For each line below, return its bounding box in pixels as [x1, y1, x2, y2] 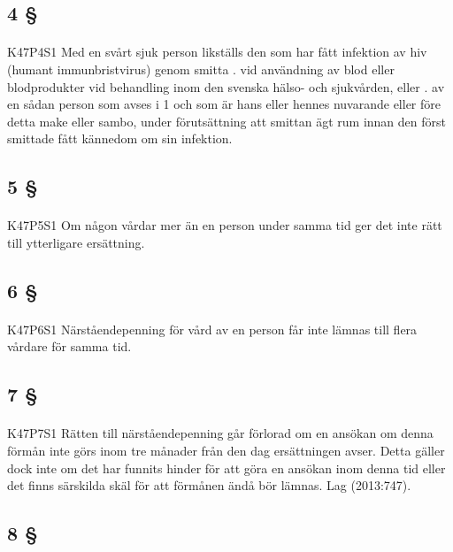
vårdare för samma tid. [7, 337, 132, 356]
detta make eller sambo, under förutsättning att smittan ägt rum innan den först [7, 111, 446, 130]
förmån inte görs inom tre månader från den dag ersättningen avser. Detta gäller [7, 441, 445, 460]
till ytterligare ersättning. [7, 233, 145, 251]
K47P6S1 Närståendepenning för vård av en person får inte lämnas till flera [7, 319, 418, 338]
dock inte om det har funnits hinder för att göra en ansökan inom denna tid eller [7, 458, 446, 477]
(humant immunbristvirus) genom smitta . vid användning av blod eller [7, 59, 395, 78]
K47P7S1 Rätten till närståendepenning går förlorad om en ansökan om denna [7, 424, 434, 442]
